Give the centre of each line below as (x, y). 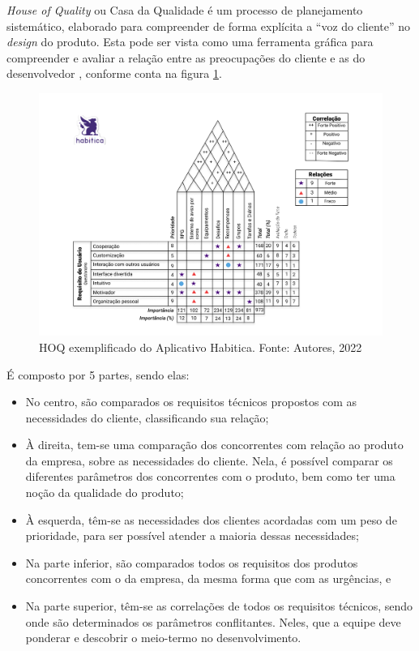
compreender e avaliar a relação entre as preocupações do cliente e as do (186, 57)
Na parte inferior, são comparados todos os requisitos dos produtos (192, 562)
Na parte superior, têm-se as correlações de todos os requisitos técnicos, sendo (219, 606)
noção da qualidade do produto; (105, 493)
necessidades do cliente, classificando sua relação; (147, 417)
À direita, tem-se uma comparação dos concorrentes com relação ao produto (214, 445)
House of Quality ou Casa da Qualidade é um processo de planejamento (185, 10)
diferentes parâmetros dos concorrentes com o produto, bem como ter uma (210, 476)
